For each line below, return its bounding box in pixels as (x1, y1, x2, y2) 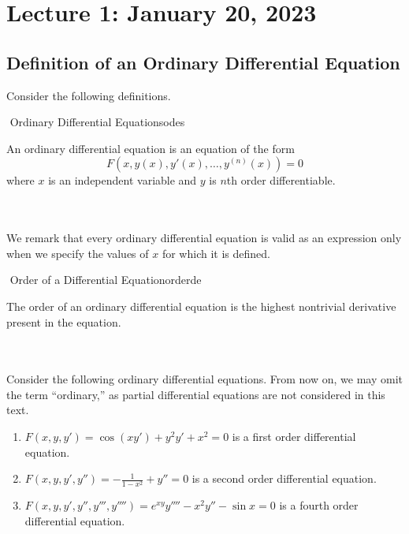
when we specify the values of (6, 245, 149, 261)
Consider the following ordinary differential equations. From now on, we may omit (6, 371, 403, 387)
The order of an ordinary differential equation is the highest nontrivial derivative (6, 297, 396, 314)
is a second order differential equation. (191, 470, 377, 487)
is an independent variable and (48, 172, 197, 189)
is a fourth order (279, 497, 359, 513)
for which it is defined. (162, 245, 270, 261)
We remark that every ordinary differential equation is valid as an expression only (6, 230, 402, 246)
